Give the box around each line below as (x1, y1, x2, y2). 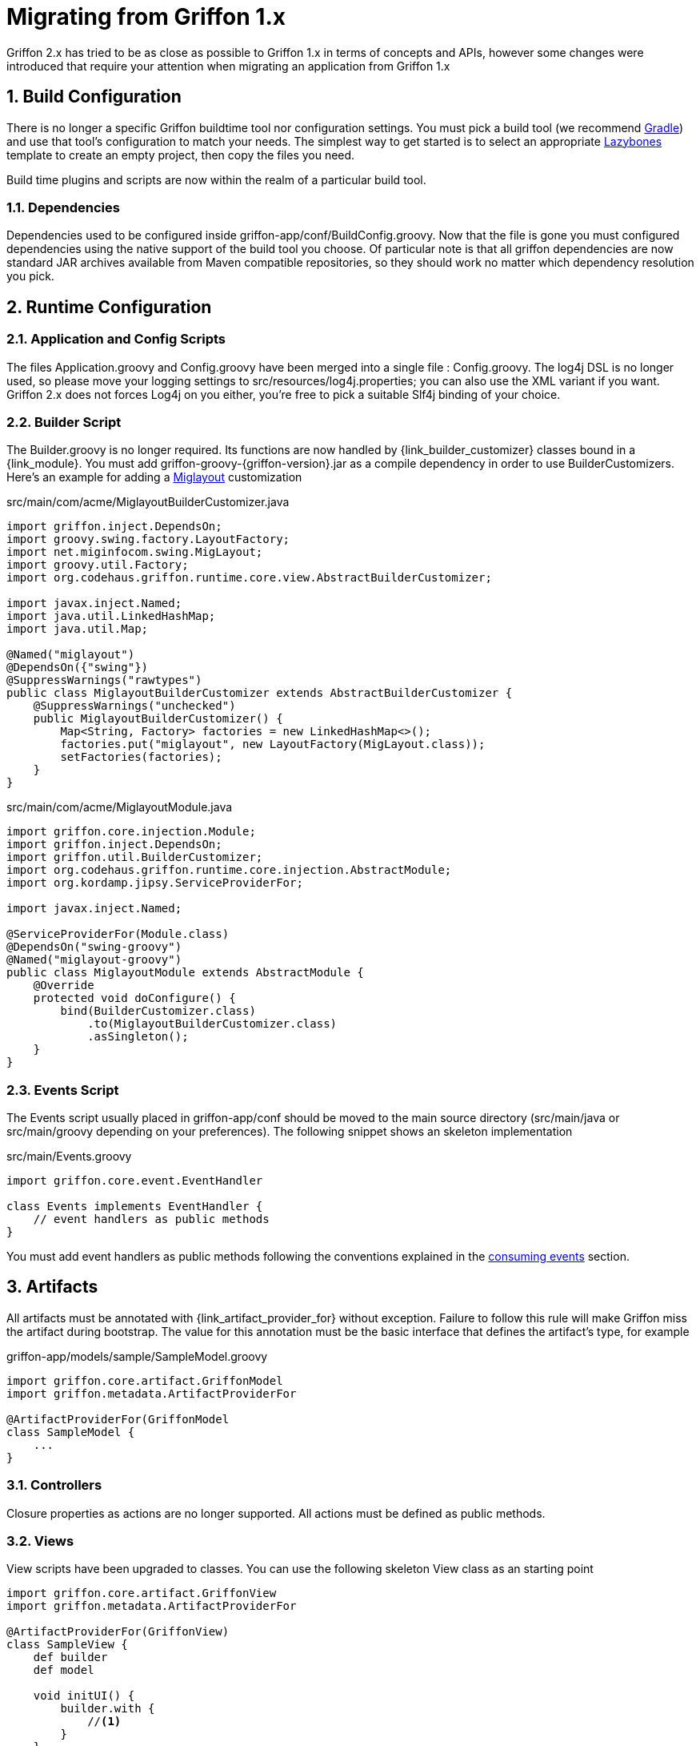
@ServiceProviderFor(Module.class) (6, 927, 230, 941)
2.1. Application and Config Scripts (6, 331, 226, 348)
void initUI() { (33, 1689, 135, 1703)
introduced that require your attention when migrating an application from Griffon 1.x (6, 58, 450, 73)
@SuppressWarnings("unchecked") (33, 699, 236, 713)
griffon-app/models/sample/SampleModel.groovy (6, 1349, 268, 1363)
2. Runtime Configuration (6, 296, 212, 317)
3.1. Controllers (6, 1477, 102, 1494)
